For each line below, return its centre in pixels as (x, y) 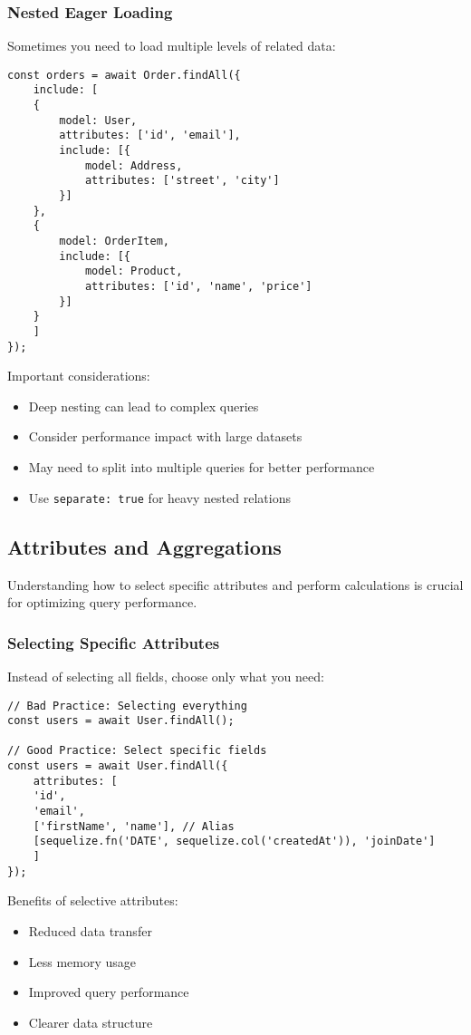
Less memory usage (82, 961)
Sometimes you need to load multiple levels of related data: (172, 46)
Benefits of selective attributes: (93, 900)
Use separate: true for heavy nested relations (159, 497)
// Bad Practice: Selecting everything (127, 706)
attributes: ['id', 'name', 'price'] (198, 286)
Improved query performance (109, 992)
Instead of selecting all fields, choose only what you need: (166, 676)
